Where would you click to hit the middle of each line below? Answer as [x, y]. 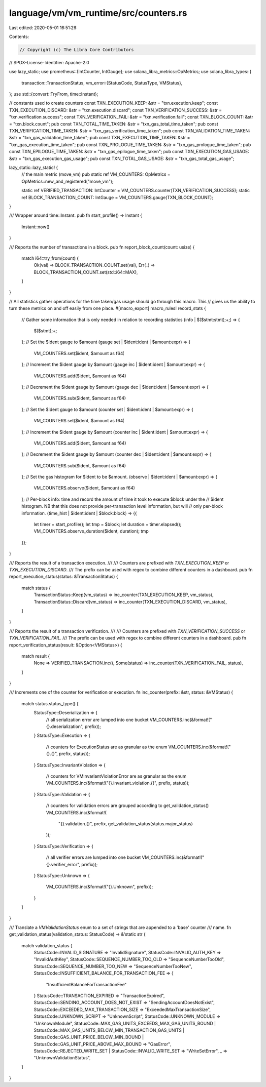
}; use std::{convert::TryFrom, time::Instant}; [54, 94]
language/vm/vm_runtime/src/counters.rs [98, 13]
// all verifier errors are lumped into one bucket [94, 857]
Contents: [19, 37]
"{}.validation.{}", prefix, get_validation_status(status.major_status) [126, 824]
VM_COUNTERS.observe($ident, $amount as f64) [84, 488]
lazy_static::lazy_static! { [33, 167]
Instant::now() [35, 227]
